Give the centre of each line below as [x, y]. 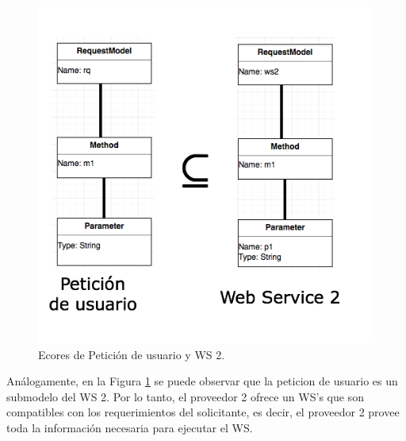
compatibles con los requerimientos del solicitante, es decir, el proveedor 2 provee [203, 412]
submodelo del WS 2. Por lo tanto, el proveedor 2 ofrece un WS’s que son [185, 396]
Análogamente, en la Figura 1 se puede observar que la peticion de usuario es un [202, 381]
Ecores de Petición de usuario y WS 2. [132, 354]
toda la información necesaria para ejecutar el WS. [130, 427]
